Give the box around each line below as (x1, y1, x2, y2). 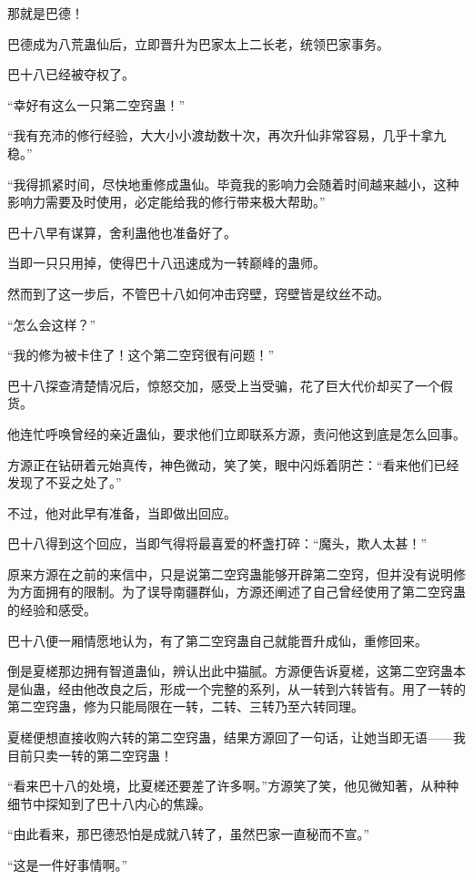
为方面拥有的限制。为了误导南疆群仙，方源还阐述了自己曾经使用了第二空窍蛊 (7, 582, 466, 601)
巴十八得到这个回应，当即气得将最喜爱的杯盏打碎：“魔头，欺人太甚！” (7, 534, 428, 553)
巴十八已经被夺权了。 (7, 65, 135, 84)
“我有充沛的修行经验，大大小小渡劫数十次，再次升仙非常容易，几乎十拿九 (7, 126, 447, 145)
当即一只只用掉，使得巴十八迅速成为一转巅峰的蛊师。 (7, 253, 326, 272)
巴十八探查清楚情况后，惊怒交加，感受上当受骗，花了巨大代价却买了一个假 (7, 375, 453, 394)
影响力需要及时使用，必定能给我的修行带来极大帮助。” (7, 192, 326, 211)
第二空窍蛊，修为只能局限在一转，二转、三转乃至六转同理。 (7, 697, 364, 716)
